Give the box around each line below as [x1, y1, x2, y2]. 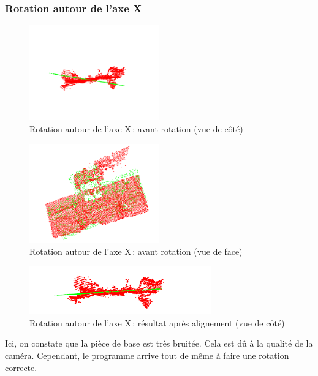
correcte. [5, 361, 37, 374]
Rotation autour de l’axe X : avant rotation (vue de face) [29, 244, 243, 257]
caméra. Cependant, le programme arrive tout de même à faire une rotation [5, 349, 289, 361]
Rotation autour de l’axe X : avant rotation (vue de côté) [29, 122, 243, 135]
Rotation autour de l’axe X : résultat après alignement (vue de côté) [29, 316, 285, 329]
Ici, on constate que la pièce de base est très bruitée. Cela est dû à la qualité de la [5, 337, 313, 350]
